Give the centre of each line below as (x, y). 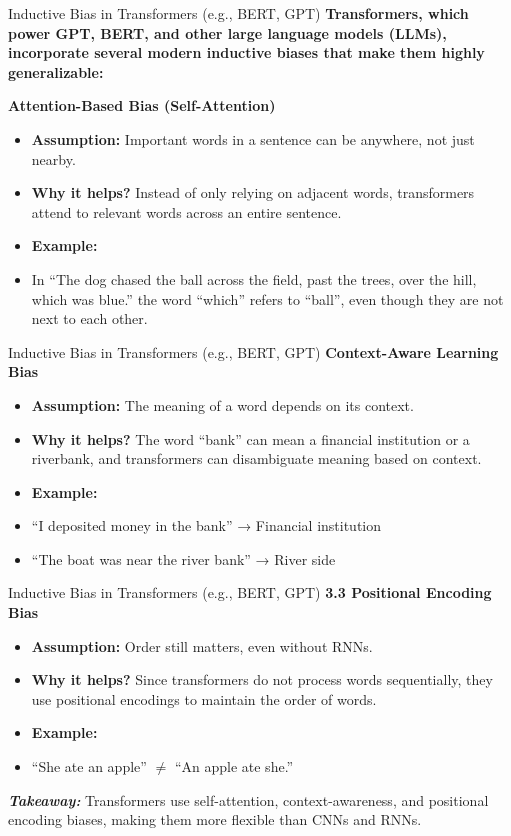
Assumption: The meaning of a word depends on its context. (222, 404)
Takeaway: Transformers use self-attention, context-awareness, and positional (248, 799)
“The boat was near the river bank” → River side (183, 558)
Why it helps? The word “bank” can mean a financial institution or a (250, 438)
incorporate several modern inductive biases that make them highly (246, 52)
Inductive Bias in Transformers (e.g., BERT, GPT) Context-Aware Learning (253, 351)
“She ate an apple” (89, 766)
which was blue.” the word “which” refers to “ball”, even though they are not (267, 298)
